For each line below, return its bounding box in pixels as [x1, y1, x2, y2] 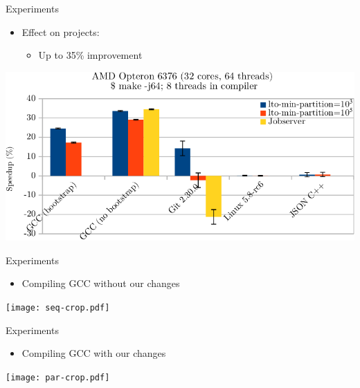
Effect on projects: [21, 24, 100, 39]
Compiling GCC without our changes [21, 276, 180, 290]
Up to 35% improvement [38, 48, 143, 62]
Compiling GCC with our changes [21, 346, 166, 360]
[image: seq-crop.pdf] [6, 302, 110, 313]
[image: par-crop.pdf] [6, 372, 110, 382]
